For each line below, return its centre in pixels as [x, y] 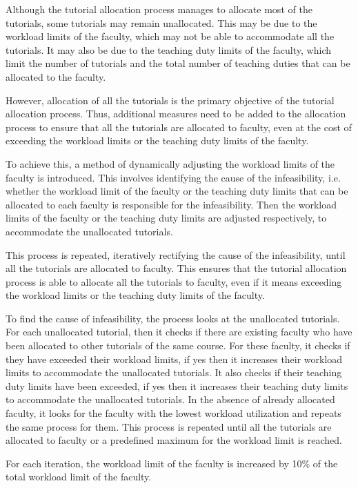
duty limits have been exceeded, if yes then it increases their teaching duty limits [177, 385]
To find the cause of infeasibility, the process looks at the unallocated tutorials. [173, 318]
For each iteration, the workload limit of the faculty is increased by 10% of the [172, 463]
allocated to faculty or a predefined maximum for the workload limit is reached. [174, 440]
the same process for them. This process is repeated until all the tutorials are [169, 426]
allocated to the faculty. [56, 76]
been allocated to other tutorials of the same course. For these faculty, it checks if [178, 345]
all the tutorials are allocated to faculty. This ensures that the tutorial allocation [176, 268]
